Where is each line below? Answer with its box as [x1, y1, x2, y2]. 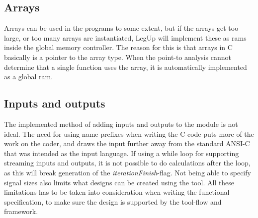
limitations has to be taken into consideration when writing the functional [4, 187, 230, 197]
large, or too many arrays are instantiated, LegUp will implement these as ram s [4, 32, 247, 43]
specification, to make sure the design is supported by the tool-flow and [4, 196, 222, 207]
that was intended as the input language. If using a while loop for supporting [4, 148, 239, 158]
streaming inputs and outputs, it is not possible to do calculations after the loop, [4, 158, 251, 168]
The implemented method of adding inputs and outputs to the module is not [4, 118, 238, 129]
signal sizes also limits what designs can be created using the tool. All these [4, 177, 235, 187]
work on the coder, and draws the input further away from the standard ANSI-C [4, 138, 250, 149]
